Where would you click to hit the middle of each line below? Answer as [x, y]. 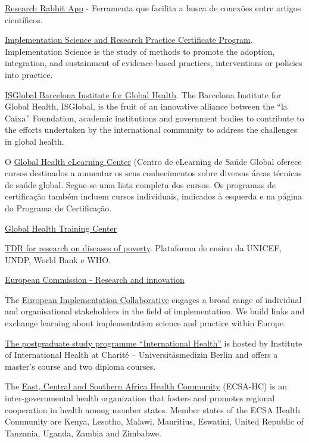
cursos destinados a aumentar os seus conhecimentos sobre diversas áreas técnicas [153, 173]
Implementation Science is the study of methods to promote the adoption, [140, 51]
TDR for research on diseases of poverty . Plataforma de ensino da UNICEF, [143, 248]
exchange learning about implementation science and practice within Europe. [146, 323]
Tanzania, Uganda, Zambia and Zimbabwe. [83, 433]
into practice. [29, 74]
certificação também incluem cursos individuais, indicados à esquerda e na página [154, 196]
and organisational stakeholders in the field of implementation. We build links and [155, 311]
